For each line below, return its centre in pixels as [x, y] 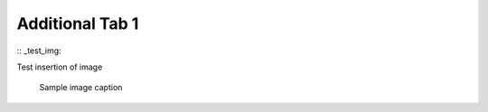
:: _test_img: [39, 51]
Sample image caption [81, 88]
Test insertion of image [60, 67]
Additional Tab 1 [78, 23]
